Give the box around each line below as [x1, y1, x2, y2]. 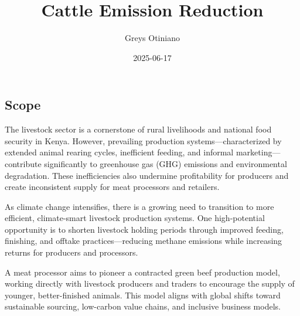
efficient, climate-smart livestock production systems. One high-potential [5, 212, 265, 224]
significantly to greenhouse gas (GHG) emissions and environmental [44, 157, 287, 169]
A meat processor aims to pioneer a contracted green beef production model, [5, 266, 280, 278]
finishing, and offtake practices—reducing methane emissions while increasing [5, 235, 282, 247]
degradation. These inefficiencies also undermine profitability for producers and [5, 169, 289, 181]
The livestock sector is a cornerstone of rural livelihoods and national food [5, 123, 272, 135]
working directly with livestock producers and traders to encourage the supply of [5, 277, 295, 290]
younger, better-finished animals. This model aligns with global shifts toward [5, 288, 281, 301]
